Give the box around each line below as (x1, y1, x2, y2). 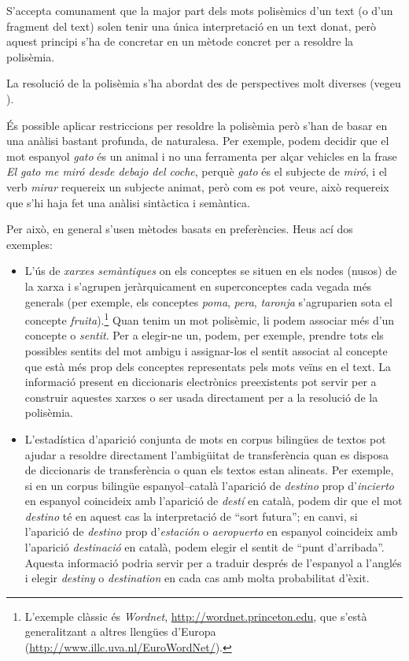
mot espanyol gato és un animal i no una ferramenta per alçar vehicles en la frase (6, 147, 397, 164)
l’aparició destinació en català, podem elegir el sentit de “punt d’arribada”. (24, 539, 385, 555)
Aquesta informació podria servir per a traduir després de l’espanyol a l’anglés (24, 554, 402, 570)
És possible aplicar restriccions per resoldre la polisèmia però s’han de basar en (6, 117, 388, 133)
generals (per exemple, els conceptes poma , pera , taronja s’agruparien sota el (24, 293, 392, 310)
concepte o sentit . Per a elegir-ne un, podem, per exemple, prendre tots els (24, 327, 384, 343)
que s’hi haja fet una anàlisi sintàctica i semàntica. (6, 194, 250, 210)
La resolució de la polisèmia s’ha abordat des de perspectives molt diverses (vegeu (6, 75, 401, 91)
